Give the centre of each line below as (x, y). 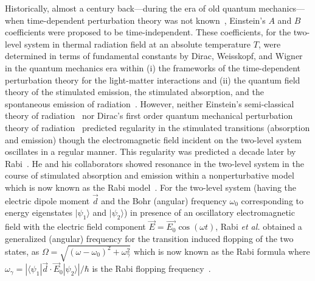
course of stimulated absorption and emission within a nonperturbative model (150, 175)
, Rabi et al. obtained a (259, 226)
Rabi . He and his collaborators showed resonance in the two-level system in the (154, 163)
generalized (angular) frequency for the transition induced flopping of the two (149, 238)
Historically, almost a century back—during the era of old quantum (130, 8)
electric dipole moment (47, 200)
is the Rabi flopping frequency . (151, 269)
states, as (22, 251)
